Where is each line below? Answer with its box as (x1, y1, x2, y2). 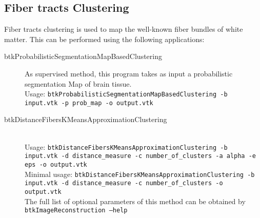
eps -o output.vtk (25, 161, 87, 168)
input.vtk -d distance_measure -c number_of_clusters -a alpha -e (25, 152, 256, 160)
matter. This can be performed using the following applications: (4, 33, 205, 44)
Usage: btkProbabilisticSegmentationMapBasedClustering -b (25, 88, 228, 99)
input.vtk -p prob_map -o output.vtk (25, 99, 153, 107)
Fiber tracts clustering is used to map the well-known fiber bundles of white (4, 24, 243, 34)
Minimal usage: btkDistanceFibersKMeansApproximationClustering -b (25, 168, 255, 179)
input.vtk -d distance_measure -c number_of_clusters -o (25, 180, 223, 187)
